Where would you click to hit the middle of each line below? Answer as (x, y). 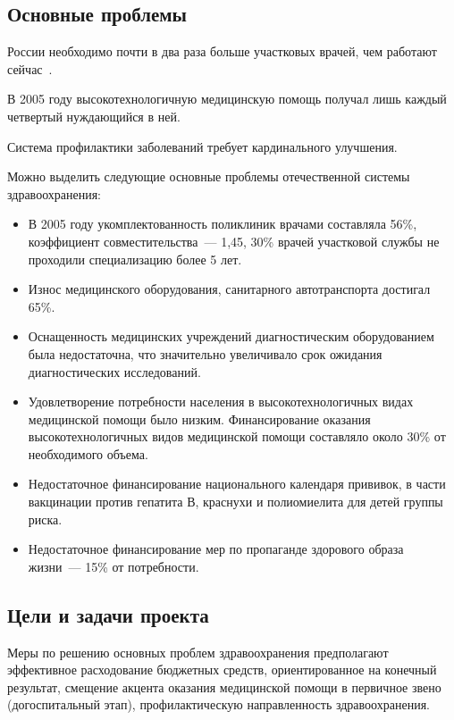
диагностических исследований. (114, 371)
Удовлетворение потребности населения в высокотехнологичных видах (221, 402)
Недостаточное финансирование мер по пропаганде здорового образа (216, 549)
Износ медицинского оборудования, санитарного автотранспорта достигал (229, 289)
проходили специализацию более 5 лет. (135, 259)
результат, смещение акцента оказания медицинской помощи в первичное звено (224, 687)
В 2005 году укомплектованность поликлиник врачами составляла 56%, (223, 224)
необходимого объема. (88, 453)
